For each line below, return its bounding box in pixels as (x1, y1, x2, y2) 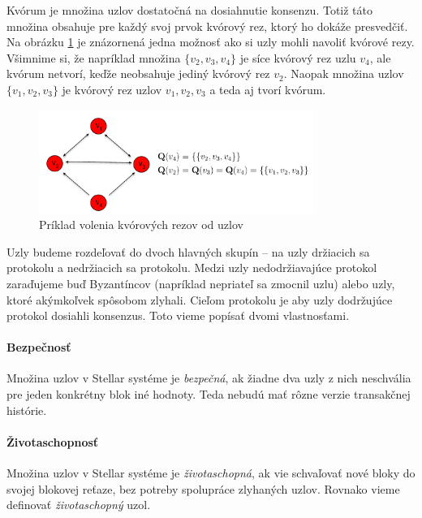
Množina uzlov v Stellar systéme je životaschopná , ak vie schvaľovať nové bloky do (6, 464, 416, 481)
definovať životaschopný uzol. (6, 496, 151, 513)
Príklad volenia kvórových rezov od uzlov (39, 216, 243, 233)
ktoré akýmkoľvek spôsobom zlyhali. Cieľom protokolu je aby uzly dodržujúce (6, 291, 393, 308)
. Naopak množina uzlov (283, 65, 404, 82)
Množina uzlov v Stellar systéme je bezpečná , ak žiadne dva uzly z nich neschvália (6, 369, 411, 386)
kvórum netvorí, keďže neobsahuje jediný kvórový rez (6, 65, 270, 82)
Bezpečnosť (6, 339, 71, 356)
